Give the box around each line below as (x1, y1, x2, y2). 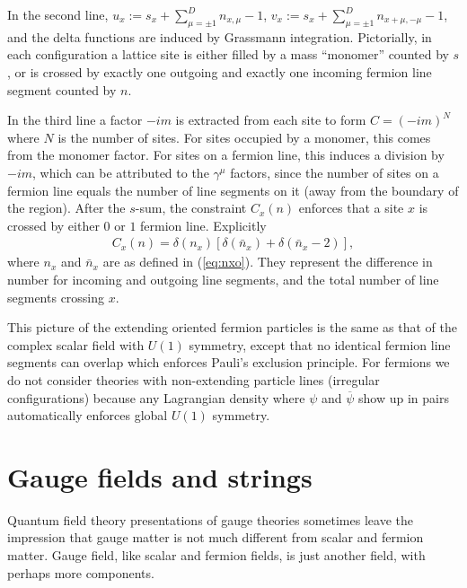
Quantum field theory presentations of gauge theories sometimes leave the (7, 510, 413, 529)
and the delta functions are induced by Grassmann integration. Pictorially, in (7, 27, 432, 46)
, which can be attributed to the (32, 162, 209, 181)
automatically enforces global (7, 406, 168, 425)
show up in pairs (357, 388, 449, 407)
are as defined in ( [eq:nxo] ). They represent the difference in (102, 252, 433, 271)
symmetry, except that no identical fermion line (189, 335, 451, 354)
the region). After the (7, 198, 126, 217)
